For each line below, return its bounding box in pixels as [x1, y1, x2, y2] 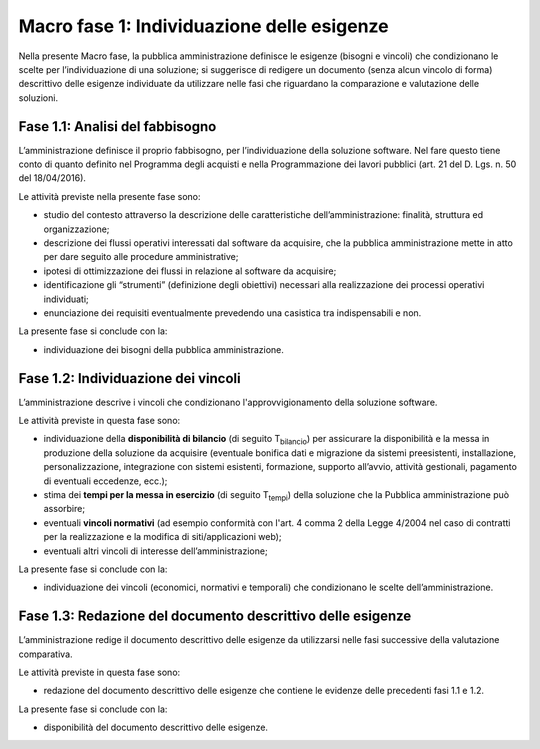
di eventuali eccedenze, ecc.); [43, 475, 168, 487]
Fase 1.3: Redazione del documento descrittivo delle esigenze [18, 608, 412, 625]
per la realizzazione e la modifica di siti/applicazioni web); [43, 531, 282, 543]
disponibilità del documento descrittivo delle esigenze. [43, 721, 269, 734]
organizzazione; [43, 223, 110, 235]
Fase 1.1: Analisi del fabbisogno [18, 118, 217, 135]
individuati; [43, 293, 89, 305]
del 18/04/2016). [18, 172, 87, 184]
